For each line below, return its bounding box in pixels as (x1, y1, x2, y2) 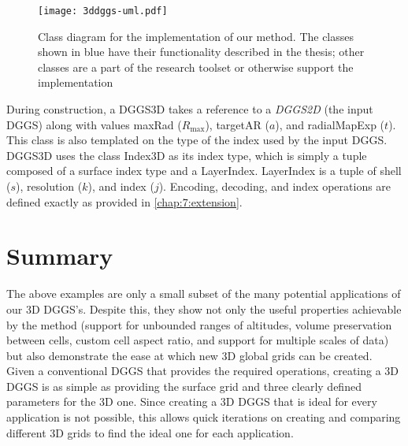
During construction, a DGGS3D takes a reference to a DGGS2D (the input (6, 101, 373, 117)
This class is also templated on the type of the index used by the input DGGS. (6, 132, 388, 148)
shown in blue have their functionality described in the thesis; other (38, 43, 365, 60)
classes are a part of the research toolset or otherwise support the (38, 58, 354, 75)
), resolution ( (16, 178, 83, 194)
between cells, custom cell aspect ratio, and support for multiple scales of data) (6, 332, 389, 348)
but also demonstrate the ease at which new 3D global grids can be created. (6, 347, 373, 363)
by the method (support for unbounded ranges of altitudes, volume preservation (6, 316, 392, 333)
